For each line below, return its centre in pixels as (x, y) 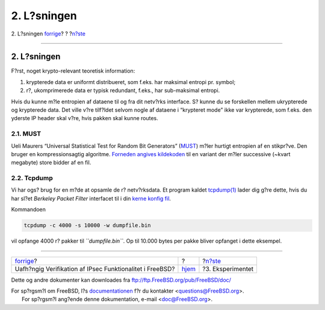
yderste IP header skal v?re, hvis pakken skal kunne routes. (85, 118)
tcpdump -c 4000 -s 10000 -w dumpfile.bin (87, 226)
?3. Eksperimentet (228, 269)
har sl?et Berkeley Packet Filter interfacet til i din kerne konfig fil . (91, 198)
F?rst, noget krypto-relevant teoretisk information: (73, 71)
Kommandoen (29, 210)
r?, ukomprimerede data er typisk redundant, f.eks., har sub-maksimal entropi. (123, 91)
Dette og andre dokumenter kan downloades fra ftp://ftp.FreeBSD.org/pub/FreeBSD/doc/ (121, 280)
